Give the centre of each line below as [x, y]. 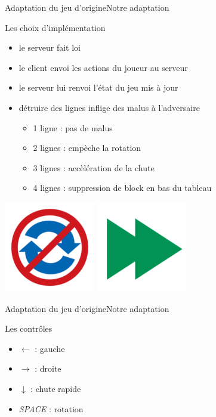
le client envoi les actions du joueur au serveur [103, 67]
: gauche [50, 348]
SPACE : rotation [51, 408]
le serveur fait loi [50, 47]
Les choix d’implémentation [55, 27]
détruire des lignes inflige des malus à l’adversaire [109, 107]
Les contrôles [29, 328]
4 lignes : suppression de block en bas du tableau [122, 188]
